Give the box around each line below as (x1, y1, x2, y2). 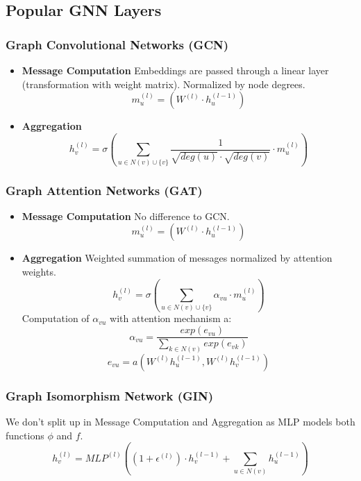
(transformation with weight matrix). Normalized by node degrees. (22, 76, 305, 91)
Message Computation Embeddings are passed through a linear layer (22, 63, 329, 77)
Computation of (22, 311, 90, 326)
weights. (22, 264, 56, 279)
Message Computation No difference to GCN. (22, 208, 230, 223)
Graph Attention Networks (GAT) (6, 181, 203, 199)
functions (6, 428, 44, 442)
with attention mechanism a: (110, 311, 232, 326)
